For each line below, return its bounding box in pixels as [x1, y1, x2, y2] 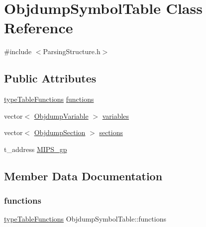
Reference [4, 17, 73, 38]
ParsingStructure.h [43, 46, 101, 57]
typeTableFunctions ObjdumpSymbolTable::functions [4, 214, 166, 224]
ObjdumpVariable [34, 110, 89, 121]
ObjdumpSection [34, 127, 86, 138]
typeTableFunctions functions [4, 94, 94, 104]
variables [102, 110, 129, 121]
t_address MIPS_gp [4, 144, 67, 154]
